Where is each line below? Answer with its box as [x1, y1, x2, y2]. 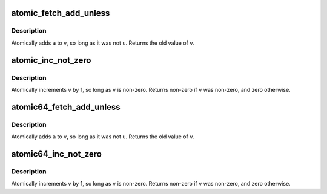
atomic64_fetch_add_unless [11, 102, 121, 112]
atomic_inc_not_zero [11, 55, 91, 65]
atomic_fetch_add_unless [11, 8, 110, 18]
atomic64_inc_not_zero [11, 149, 102, 159]
